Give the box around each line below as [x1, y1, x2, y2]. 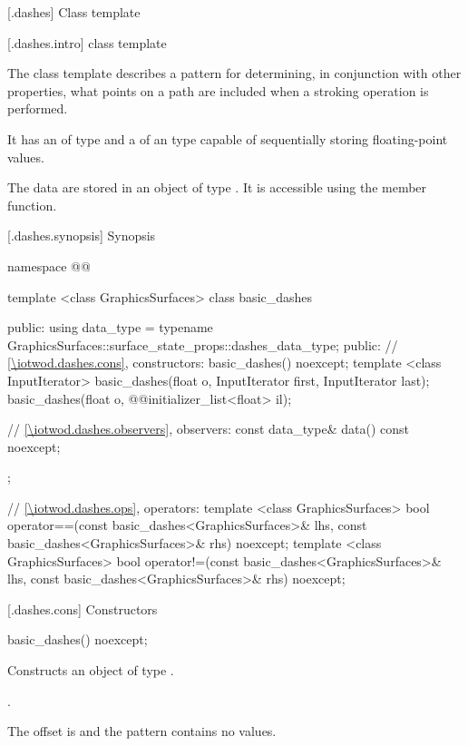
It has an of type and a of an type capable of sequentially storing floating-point [7, 129, 448, 148]
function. [7, 195, 57, 214]
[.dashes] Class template [7, 3, 141, 21]
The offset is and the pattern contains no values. [7, 721, 277, 741]
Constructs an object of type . [7, 661, 174, 680]
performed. [7, 99, 68, 118]
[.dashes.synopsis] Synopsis [7, 226, 156, 245]
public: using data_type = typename [7, 318, 213, 337]
